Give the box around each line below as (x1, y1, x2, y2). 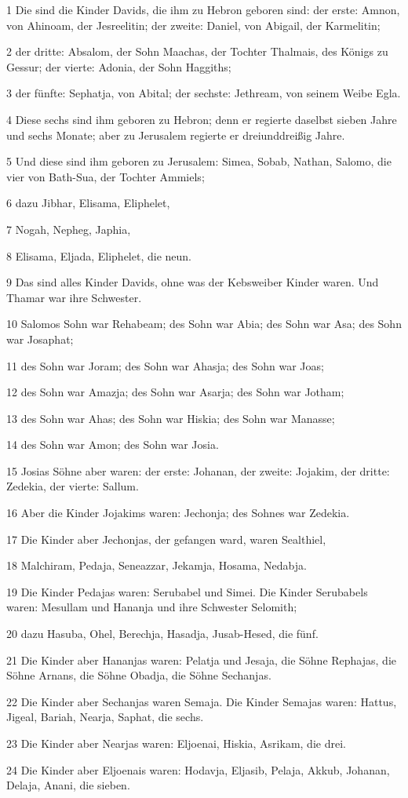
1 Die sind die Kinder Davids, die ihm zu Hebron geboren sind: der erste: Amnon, (6, 2, 400, 17)
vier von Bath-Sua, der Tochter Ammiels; (6, 168, 205, 184)
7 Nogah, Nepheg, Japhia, (6, 220, 131, 237)
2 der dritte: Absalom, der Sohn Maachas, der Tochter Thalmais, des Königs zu (6, 43, 388, 60)
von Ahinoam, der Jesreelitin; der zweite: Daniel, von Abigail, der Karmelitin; (6, 16, 381, 33)
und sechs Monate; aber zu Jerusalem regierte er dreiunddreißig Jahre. (6, 126, 345, 143)
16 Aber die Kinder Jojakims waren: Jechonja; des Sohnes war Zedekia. (6, 505, 350, 521)
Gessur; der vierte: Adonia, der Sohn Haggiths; (6, 58, 231, 75)
